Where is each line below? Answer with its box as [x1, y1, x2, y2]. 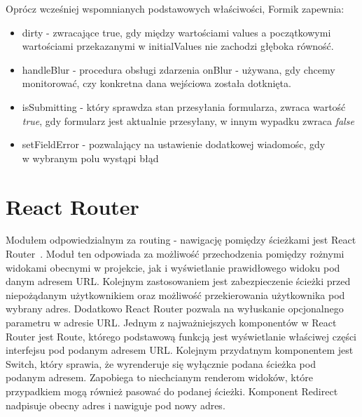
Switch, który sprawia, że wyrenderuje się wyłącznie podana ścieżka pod [6, 356, 316, 371]
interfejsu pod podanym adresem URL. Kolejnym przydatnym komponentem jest [6, 343, 354, 357]
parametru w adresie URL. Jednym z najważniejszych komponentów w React [6, 315, 337, 330]
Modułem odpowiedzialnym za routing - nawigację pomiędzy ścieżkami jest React [6, 232, 356, 247]
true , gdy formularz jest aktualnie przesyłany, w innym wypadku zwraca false [22, 113, 354, 128]
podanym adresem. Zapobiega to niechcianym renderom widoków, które [6, 370, 313, 385]
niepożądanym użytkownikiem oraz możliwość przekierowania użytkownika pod [6, 287, 345, 302]
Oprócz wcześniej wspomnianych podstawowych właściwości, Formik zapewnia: [6, 1, 344, 15]
